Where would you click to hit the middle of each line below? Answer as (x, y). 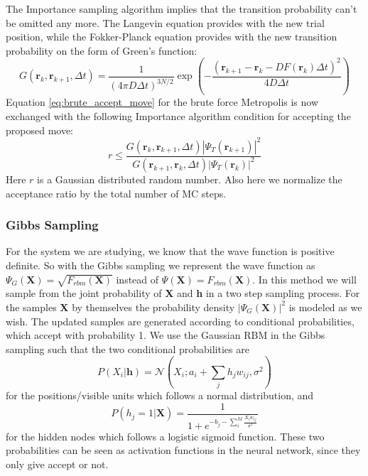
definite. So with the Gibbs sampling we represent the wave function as (161, 265)
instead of (137, 279)
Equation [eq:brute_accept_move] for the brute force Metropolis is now (162, 102)
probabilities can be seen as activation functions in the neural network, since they (183, 450)
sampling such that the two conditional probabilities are (128, 348)
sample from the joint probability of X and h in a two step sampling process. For (183, 293)
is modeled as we (325, 307)
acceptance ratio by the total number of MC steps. (116, 193)
